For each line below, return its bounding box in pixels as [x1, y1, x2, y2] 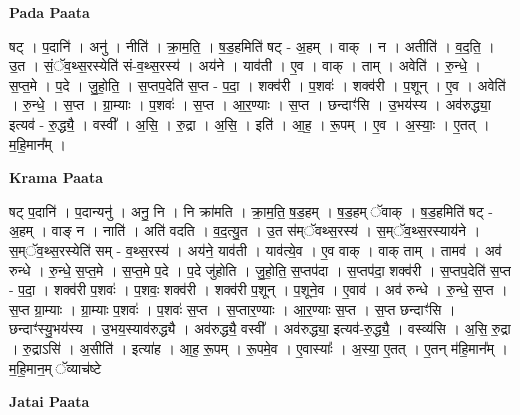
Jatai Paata [9, 391, 90, 412]
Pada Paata [9, 2, 90, 22]
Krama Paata [9, 167, 103, 188]
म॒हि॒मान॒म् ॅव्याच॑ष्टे [9, 357, 102, 378]
